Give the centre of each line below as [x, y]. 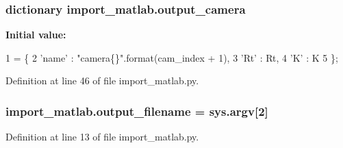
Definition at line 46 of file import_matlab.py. [102, 81]
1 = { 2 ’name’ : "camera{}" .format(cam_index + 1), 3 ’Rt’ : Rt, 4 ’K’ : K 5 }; [172, 57]
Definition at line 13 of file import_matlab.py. [102, 137]
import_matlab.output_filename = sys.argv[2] [137, 111]
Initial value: [36, 35]
